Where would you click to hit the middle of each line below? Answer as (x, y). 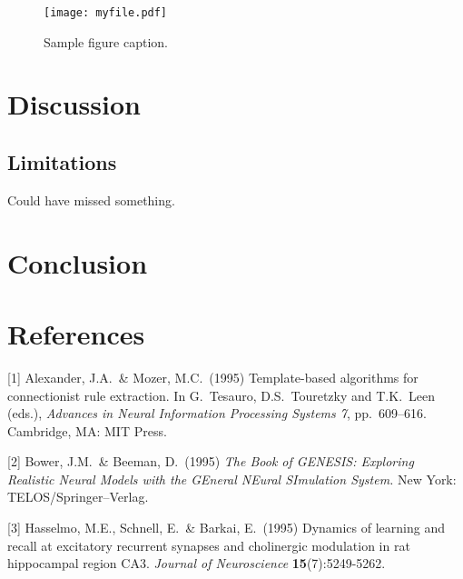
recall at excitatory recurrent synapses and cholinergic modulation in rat (209, 545)
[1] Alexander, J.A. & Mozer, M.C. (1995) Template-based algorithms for (213, 377)
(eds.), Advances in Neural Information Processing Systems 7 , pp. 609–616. (217, 413)
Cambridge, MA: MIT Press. (87, 430)
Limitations (62, 162)
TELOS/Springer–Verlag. (78, 497)
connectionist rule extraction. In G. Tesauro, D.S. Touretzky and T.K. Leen (222, 395)
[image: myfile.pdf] (106, 13)
